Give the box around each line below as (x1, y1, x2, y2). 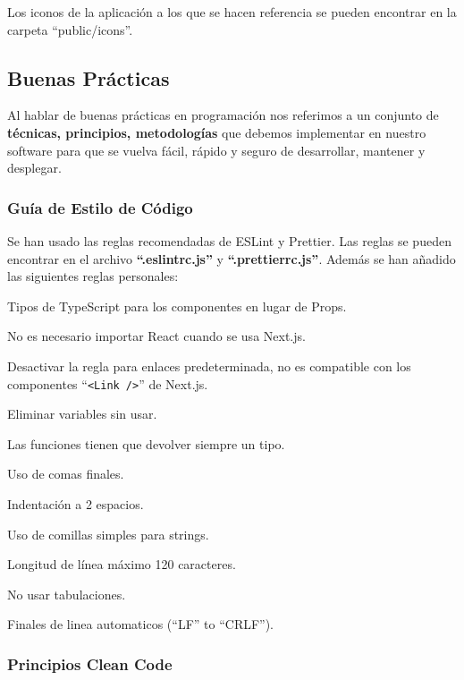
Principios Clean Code (7, 652, 173, 675)
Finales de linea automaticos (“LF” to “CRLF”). (7, 615, 274, 633)
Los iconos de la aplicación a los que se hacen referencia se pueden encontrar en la (7, 3, 457, 21)
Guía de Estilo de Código (7, 196, 193, 218)
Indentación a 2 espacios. (7, 494, 144, 513)
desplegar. (7, 158, 62, 177)
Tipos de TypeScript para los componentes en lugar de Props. (7, 296, 347, 315)
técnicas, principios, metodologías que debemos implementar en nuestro (7, 123, 426, 141)
